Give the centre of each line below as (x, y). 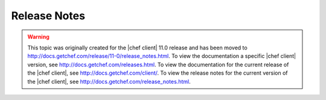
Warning (38, 37)
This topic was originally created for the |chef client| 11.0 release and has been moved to (137, 48)
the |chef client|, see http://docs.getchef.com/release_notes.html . (109, 81)
